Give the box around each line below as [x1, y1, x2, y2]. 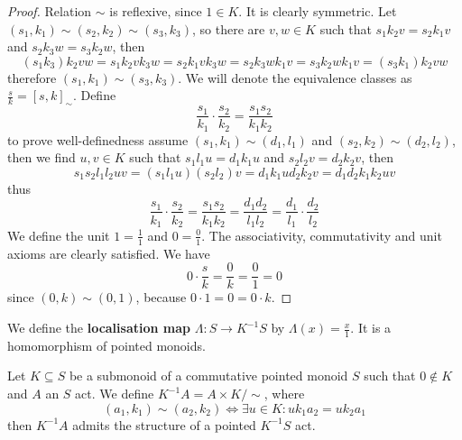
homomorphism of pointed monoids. [7, 335, 206, 354]
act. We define [75, 384, 154, 403]
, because [135, 288, 187, 307]
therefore [7, 68, 57, 87]
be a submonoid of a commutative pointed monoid [69, 366, 348, 385]
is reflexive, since [109, 2, 202, 20]
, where [263, 384, 305, 403]
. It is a [350, 318, 392, 337]
